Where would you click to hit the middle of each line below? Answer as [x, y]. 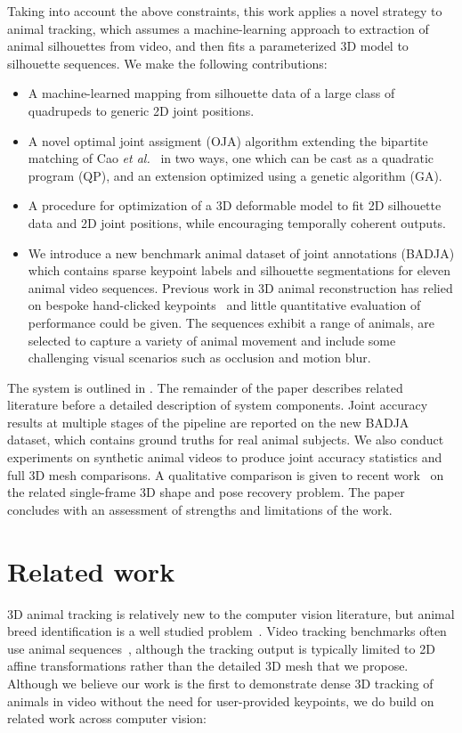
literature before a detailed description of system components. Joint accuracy [218, 405]
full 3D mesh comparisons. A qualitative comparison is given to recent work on [226, 474]
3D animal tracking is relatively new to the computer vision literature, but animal [231, 613]
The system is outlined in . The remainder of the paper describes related [205, 387]
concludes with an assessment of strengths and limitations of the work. [200, 509]
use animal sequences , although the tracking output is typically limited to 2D [221, 648]
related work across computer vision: [107, 718]
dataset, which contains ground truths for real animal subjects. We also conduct [226, 440]
